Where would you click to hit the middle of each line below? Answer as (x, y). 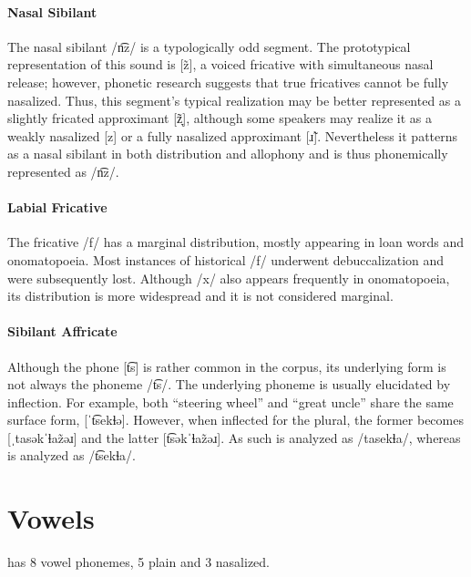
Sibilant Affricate (62, 331)
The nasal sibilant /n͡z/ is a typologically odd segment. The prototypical (209, 46)
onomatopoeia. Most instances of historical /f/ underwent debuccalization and (226, 259)
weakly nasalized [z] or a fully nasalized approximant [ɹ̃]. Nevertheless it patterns (233, 135)
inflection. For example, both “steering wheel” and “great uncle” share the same (230, 402)
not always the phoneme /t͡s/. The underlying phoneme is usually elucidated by (229, 384)
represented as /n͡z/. (63, 171)
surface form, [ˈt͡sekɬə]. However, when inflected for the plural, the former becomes (235, 420)
